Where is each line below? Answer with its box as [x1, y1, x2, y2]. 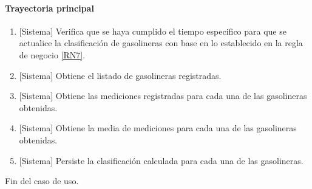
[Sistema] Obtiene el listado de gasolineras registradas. [19, 69, 222, 81]
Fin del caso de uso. [5, 174, 79, 187]
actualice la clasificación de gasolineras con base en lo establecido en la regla [19, 36, 303, 49]
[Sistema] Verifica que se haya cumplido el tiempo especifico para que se [19, 24, 287, 37]
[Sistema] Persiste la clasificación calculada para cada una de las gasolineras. [19, 154, 304, 167]
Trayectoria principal [5, 1, 94, 14]
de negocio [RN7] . [19, 48, 86, 61]
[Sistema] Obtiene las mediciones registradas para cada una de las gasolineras [19, 89, 307, 102]
